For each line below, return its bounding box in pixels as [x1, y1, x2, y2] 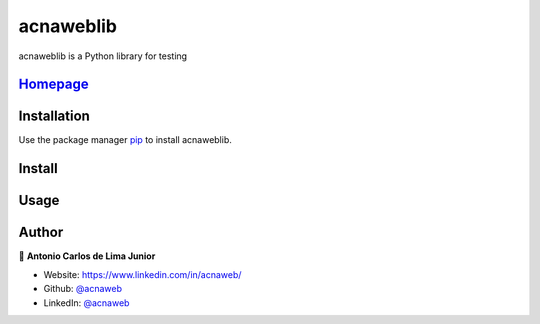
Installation [18, 108, 90, 125]
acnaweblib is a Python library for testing [18, 50, 188, 62]
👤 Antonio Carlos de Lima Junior [18, 250, 156, 262]
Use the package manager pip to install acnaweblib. [18, 134, 232, 146]
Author [18, 224, 64, 241]
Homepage [18, 76, 89, 93]
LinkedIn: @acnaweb [43, 296, 130, 309]
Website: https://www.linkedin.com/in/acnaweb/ [43, 268, 242, 280]
